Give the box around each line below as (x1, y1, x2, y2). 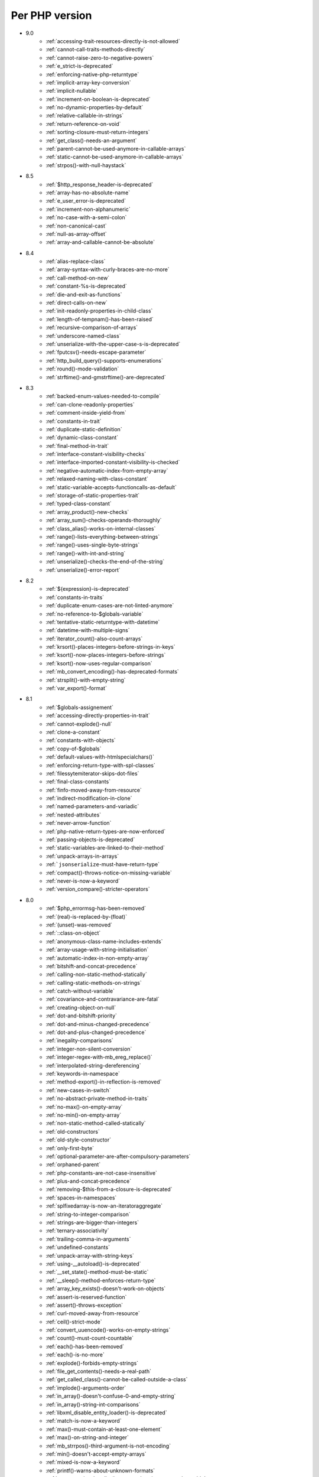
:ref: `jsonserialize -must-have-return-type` (45, 861, 159, 868)
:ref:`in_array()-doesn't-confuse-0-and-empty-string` (45, 1393, 176, 1400)
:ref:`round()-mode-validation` (45, 365, 119, 372)
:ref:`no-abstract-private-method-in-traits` (45, 1095, 149, 1102)
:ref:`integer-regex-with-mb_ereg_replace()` (45, 1053, 153, 1060)
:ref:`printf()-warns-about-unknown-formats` (45, 1467, 155, 1474)
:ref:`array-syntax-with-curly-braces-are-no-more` (45, 266, 170, 273)
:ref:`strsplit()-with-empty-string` (45, 676, 126, 684)
